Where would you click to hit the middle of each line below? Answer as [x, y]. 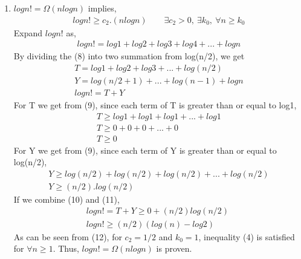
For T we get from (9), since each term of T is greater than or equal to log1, [155, 104]
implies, [102, 8]
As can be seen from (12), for [68, 236]
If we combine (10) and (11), [66, 199]
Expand [28, 32]
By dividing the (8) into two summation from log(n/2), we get [129, 56]
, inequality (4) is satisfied [247, 236]
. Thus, [66, 248]
